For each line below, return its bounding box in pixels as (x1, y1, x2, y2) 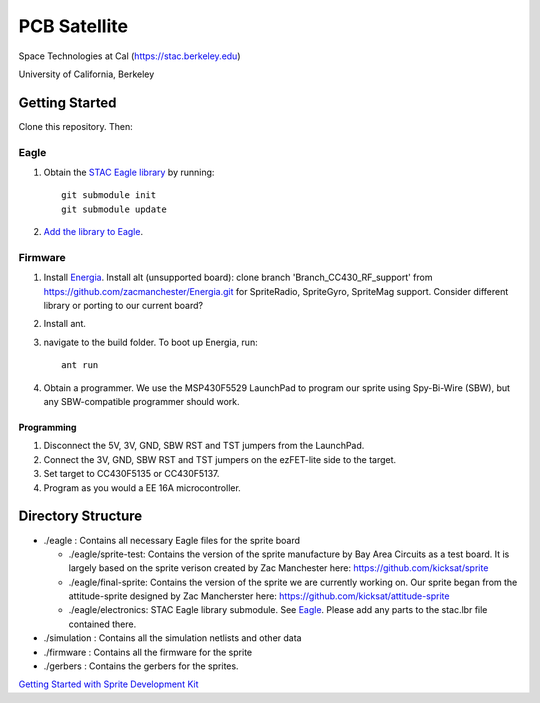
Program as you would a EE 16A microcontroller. (43, 481, 242, 494)
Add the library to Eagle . (43, 226, 144, 238)
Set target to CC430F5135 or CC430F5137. (43, 468, 220, 480)
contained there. (68, 618, 137, 630)
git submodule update (61, 203, 167, 215)
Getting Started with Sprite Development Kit (18, 678, 199, 690)
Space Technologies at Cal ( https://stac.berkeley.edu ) (18, 50, 241, 62)
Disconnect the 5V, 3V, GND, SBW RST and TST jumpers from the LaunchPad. (43, 440, 365, 452)
